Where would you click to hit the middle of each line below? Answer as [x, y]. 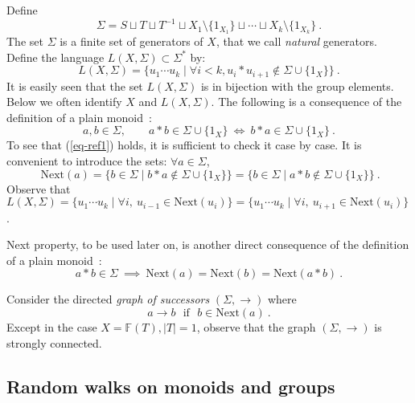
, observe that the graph [256, 326]
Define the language [55, 57]
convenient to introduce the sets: [87, 160]
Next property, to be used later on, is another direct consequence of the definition [208, 244]
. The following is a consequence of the [306, 102]
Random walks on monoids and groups [171, 386]
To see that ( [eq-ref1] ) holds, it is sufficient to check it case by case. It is [184, 145]
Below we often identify [64, 102]
